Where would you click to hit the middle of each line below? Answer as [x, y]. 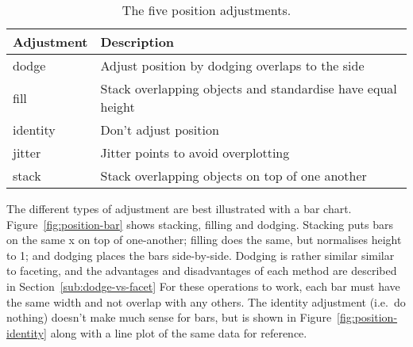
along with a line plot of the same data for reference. [179, 332]
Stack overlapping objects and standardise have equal [249, 88]
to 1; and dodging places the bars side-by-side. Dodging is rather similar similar [201, 255]
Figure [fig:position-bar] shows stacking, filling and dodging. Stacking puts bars [200, 224]
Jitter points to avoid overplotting [195, 153]
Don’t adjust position [160, 130]
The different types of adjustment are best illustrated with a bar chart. [179, 208]
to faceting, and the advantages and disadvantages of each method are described [202, 271]
